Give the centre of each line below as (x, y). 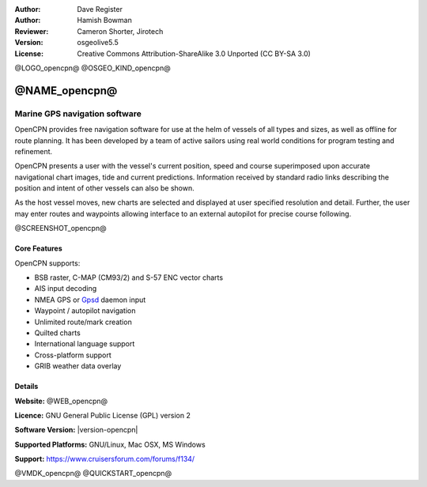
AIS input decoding (66, 289)
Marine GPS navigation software (78, 113)
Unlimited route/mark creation (83, 322)
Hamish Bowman (104, 21)
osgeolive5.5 (98, 43)
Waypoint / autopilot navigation (85, 311)
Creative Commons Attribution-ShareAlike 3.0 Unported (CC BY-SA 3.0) (194, 53)
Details (26, 387)
